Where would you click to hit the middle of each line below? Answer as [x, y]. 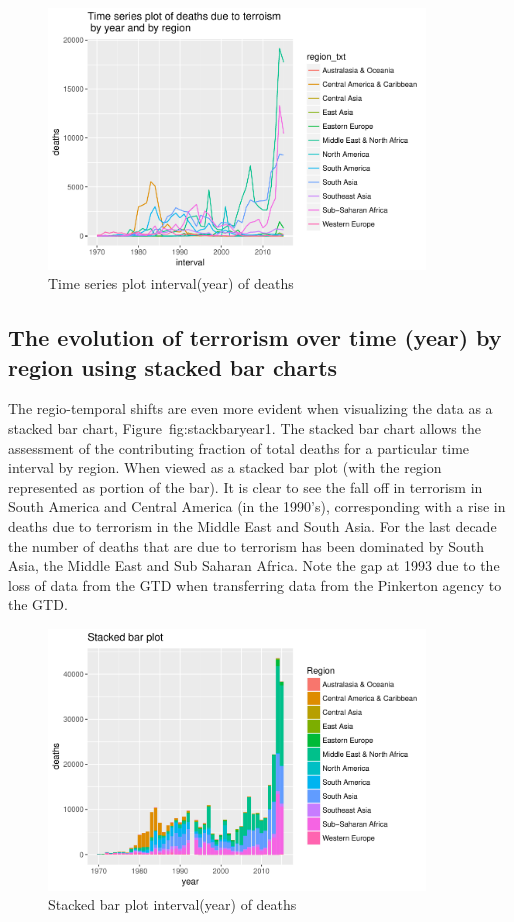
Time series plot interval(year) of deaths [171, 283]
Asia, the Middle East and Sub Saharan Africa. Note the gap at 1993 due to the [254, 565]
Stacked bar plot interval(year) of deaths [172, 904]
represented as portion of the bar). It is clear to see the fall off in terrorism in [245, 486]
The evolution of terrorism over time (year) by [255, 337]
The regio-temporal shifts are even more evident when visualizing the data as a [250, 408]
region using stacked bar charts [173, 366]
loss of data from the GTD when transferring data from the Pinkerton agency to [255, 584]
